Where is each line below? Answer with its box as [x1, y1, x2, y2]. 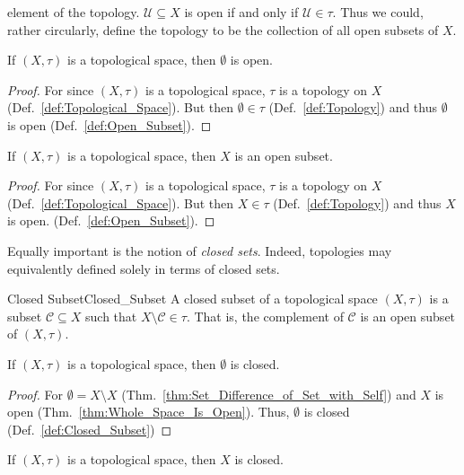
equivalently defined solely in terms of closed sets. [7, 259, 280, 277]
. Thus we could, [332, 3, 424, 21]
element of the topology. [7, 3, 140, 21]
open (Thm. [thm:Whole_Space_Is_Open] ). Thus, [7, 402, 290, 421]
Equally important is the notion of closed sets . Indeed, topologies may [7, 241, 392, 259]
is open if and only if [184, 3, 299, 21]
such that [85, 306, 137, 325]
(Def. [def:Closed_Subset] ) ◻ [7, 419, 172, 438]
